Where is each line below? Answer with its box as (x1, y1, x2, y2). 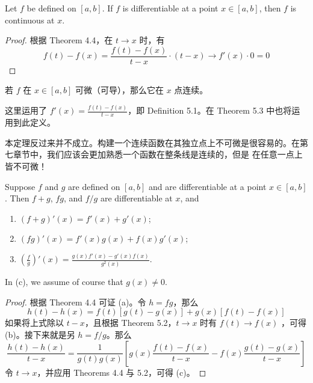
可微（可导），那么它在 (75, 84, 164, 96)
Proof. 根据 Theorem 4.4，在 (5, 34, 113, 46)
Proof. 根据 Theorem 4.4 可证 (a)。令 (5, 295, 146, 308)
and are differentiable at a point (149, 180, 267, 192)
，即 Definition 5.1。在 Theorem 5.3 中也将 (128, 104, 292, 117)
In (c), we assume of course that (5, 275, 123, 288)
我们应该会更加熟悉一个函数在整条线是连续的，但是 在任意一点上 (46, 148, 303, 161)
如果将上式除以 (5, 316, 64, 329)
